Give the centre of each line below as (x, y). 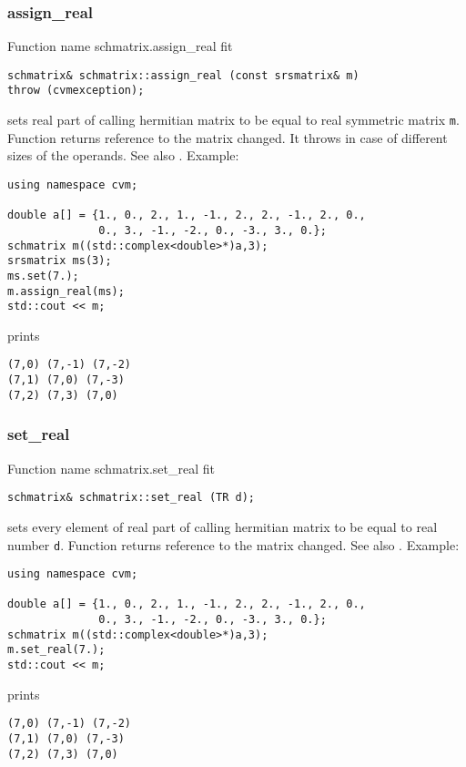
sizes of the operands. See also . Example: (123, 155)
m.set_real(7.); (56, 650)
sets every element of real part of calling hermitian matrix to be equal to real (223, 526)
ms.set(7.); (43, 276)
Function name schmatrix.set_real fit (111, 468)
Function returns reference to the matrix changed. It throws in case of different (228, 137)
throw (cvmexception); (76, 91)
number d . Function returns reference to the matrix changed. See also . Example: (233, 544)
